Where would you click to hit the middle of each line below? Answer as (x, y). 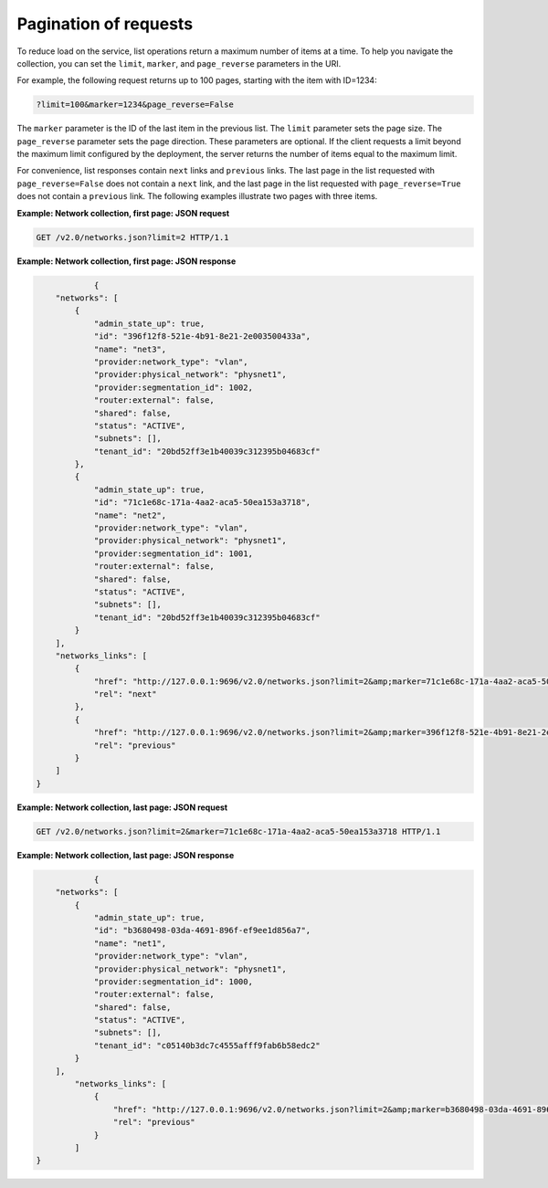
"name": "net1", (130, 943)
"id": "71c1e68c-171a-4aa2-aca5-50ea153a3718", (202, 503)
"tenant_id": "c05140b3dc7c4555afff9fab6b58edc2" (207, 1045)
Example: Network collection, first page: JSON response (126, 261)
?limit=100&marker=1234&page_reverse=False (135, 105)
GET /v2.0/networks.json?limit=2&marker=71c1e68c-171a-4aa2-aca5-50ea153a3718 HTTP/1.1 (238, 831)
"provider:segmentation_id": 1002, (173, 387)
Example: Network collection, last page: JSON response (126, 855)
